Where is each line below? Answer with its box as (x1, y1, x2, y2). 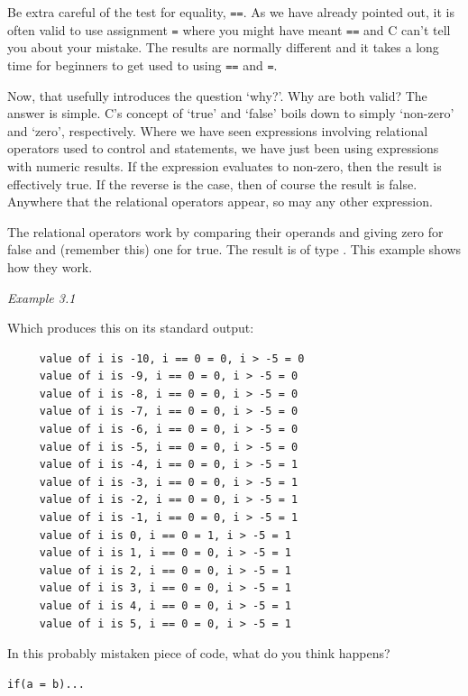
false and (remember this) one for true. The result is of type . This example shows (7, 240, 462, 259)
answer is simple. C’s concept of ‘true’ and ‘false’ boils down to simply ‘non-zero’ (7, 104, 454, 123)
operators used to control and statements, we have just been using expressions (7, 139, 439, 158)
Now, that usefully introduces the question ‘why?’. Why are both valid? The (7, 86, 427, 105)
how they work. (7, 257, 93, 276)
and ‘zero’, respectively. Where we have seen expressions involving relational (7, 121, 428, 140)
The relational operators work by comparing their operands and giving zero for (7, 222, 444, 241)
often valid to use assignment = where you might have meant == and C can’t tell (7, 20, 451, 39)
